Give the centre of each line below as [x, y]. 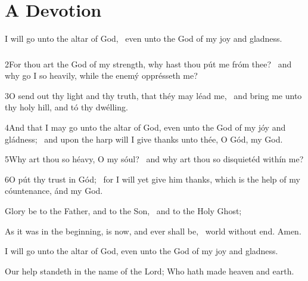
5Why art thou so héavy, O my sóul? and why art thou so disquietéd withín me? [154, 159]
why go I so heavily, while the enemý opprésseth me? [101, 75]
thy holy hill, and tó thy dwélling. [66, 107]
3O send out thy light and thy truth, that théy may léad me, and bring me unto [153, 95]
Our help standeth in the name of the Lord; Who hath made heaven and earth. [150, 271]
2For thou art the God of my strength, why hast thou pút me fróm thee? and [148, 64]
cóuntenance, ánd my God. [54, 191]
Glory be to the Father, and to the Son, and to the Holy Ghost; [123, 210]
